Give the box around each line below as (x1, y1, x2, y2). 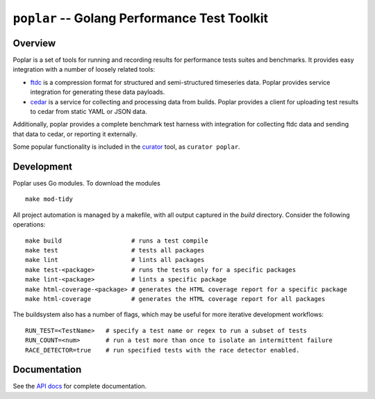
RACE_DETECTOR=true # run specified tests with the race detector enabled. (25, 346, 300, 354)
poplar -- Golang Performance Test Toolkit (12, 10, 269, 26)
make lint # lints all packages (25, 256, 205, 264)
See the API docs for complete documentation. (12, 382, 147, 391)
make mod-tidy (25, 195, 73, 203)
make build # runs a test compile (25, 236, 208, 245)
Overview (12, 37, 56, 49)
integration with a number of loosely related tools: (12, 65, 156, 74)
